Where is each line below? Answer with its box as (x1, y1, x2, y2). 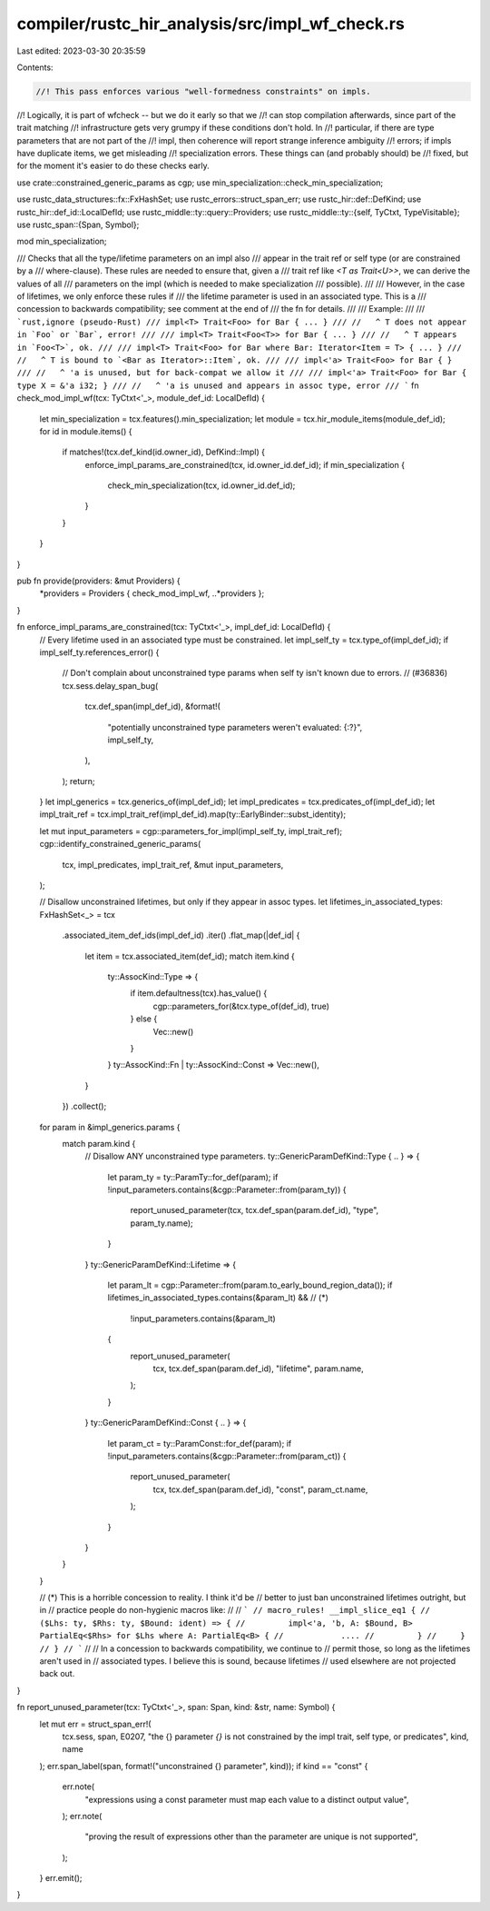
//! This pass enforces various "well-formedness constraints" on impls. (35, 86, 371, 96)
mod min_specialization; (16, 236, 108, 247)
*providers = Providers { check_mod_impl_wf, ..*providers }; (39, 588, 265, 599)
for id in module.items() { (39, 425, 132, 436)
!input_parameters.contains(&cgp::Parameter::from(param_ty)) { (107, 1184, 347, 1195)
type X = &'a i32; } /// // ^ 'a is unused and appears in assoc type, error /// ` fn (16, 380, 419, 391)
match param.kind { (62, 1138, 136, 1149)
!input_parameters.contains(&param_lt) (130, 1313, 276, 1324)
